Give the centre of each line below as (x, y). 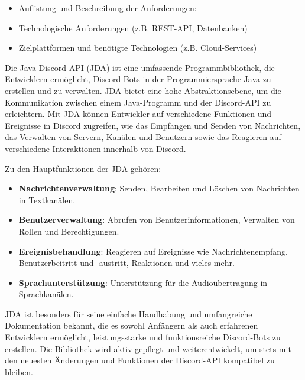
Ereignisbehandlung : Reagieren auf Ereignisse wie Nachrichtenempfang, (153, 251)
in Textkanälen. (47, 199)
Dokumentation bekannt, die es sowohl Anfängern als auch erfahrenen (132, 325)
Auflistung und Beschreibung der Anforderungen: (108, 8)
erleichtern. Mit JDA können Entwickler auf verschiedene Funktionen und (138, 114)
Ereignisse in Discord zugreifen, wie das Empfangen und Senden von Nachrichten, (153, 125)
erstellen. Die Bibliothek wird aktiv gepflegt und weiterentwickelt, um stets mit (148, 348)
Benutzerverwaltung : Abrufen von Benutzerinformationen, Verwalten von (157, 220)
